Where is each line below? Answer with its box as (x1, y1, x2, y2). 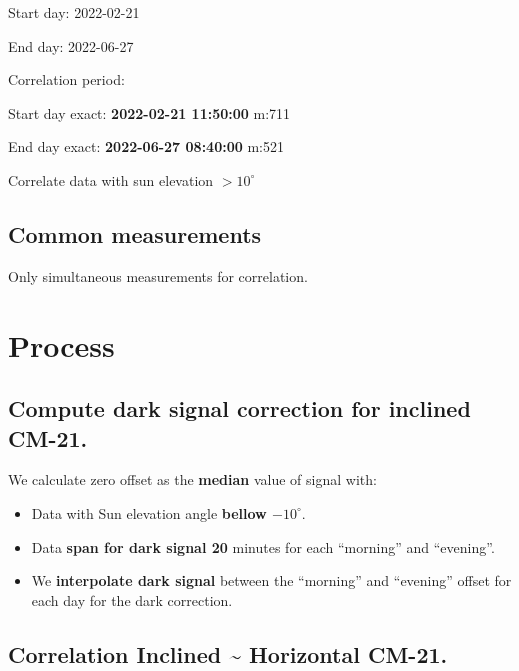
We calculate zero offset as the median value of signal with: (8, 469, 377, 490)
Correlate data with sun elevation (8, 169, 214, 190)
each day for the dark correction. (31, 589, 233, 610)
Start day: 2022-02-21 (8, 2, 140, 22)
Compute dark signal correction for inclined (8, 393, 471, 424)
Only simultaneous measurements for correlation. (8, 265, 308, 286)
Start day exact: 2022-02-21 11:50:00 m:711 (8, 102, 291, 123)
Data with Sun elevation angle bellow (31, 502, 267, 523)
